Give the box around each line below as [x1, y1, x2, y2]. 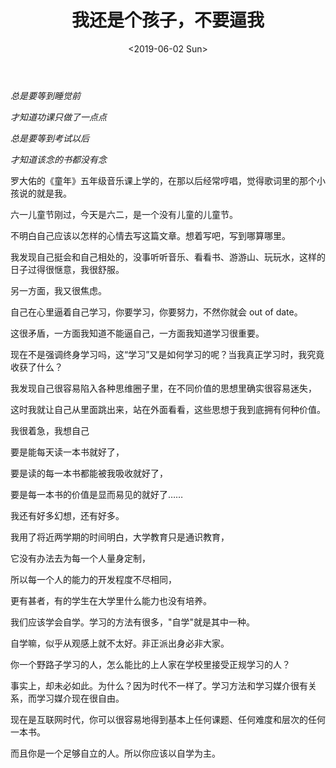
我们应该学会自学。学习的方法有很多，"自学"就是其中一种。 [10, 616, 256, 628]
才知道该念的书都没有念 [10, 153, 107, 165]
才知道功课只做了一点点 [10, 111, 107, 123]
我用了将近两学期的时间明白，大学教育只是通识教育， [10, 531, 230, 543]
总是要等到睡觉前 [10, 89, 81, 101]
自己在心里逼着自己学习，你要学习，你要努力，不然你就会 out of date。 [10, 306, 303, 318]
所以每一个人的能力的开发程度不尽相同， [10, 573, 177, 585]
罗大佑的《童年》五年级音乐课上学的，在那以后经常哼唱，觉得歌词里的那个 [10, 174, 317, 186]
